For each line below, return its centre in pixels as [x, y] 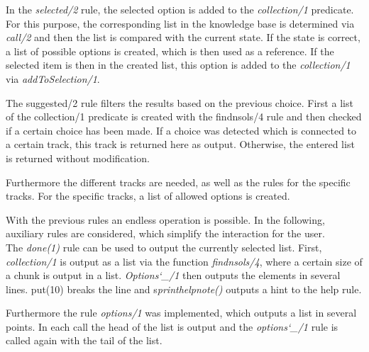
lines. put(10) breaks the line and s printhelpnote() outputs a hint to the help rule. [184, 289]
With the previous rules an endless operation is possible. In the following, [165, 219]
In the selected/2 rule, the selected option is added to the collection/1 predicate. [180, 9]
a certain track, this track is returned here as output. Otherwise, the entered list [180, 144]
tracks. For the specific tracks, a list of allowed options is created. [148, 196]
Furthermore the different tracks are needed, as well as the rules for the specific [178, 182]
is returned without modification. [78, 158]
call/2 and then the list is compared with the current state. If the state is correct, [183, 37]
